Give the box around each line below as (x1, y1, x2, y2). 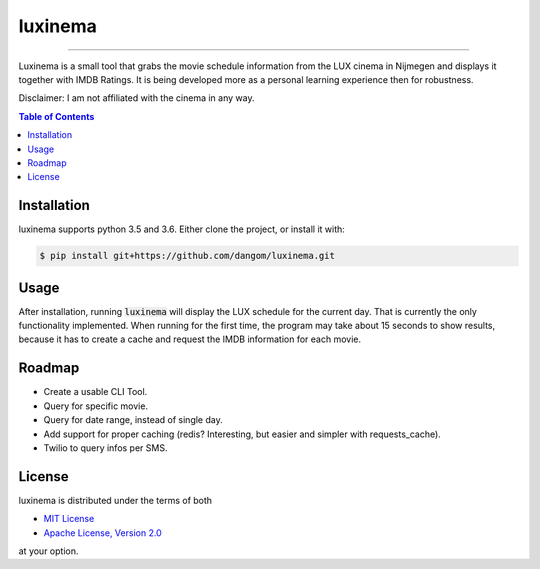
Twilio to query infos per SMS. (43, 441, 168, 454)
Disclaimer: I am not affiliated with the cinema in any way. (18, 92, 255, 104)
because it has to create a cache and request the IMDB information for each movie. (18, 333, 362, 345)
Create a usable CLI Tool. (43, 386, 148, 398)
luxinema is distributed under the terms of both (18, 494, 213, 506)
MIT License (43, 513, 95, 525)
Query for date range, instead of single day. (43, 414, 224, 426)
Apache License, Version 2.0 (43, 526, 162, 539)
